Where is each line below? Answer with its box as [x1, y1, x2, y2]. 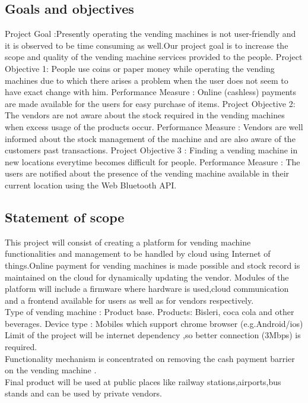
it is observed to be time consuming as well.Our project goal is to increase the [5, 39, 288, 51]
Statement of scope [5, 207, 125, 226]
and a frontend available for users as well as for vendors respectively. [5, 294, 254, 306]
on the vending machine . [5, 364, 97, 376]
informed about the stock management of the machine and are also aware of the [5, 132, 296, 144]
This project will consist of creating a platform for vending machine [5, 235, 251, 248]
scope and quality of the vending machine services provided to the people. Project [5, 51, 303, 63]
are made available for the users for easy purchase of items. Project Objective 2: [5, 97, 296, 109]
